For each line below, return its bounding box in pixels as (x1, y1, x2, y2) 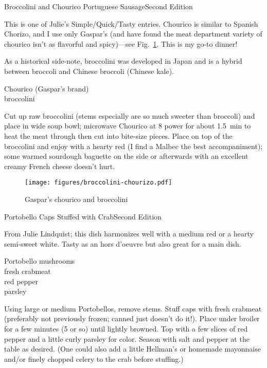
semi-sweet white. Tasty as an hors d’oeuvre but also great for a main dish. (4, 238, 241, 249)
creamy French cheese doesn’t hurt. (4, 160, 115, 171)
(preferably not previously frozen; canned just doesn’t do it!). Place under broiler (4, 313, 260, 324)
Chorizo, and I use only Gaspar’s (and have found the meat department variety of (4, 28, 262, 39)
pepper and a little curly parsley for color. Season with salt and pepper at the (4, 333, 250, 344)
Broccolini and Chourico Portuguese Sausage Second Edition (4, 1, 193, 11)
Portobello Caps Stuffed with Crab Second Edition (4, 211, 162, 222)
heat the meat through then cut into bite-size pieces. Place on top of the (4, 130, 233, 141)
